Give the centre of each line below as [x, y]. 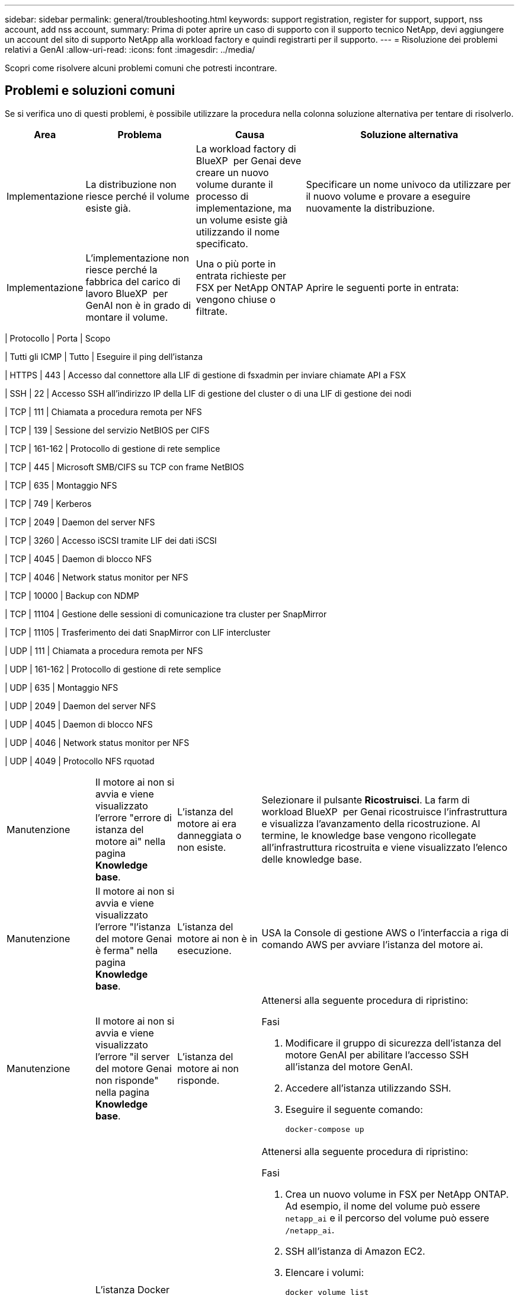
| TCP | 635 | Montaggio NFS [61, 485]
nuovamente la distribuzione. [370, 208]
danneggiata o [209, 835]
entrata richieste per [241, 275]
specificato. [222, 243]
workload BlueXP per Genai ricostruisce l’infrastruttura [385, 811]
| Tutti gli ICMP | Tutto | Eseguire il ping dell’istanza [104, 356]
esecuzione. [204, 950]
